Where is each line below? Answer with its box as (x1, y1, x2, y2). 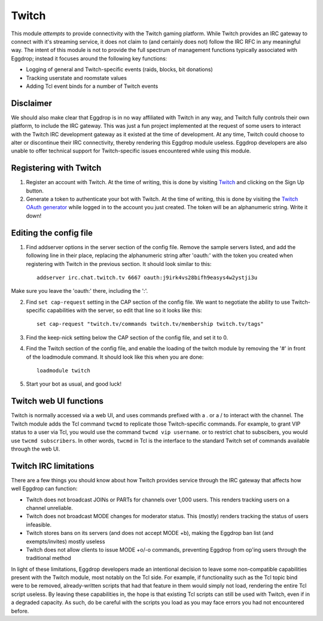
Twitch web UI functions (11, 396, 104, 406)
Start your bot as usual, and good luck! (26, 380, 122, 388)
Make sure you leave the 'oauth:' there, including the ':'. (11, 287, 148, 295)
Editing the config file (11, 228, 93, 238)
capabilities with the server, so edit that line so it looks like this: (47, 307, 203, 314)
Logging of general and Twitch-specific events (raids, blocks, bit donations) (26, 66, 214, 73)
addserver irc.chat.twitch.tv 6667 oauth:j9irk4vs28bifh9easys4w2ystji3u (36, 274, 258, 281)
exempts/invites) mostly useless (26, 538, 105, 545)
